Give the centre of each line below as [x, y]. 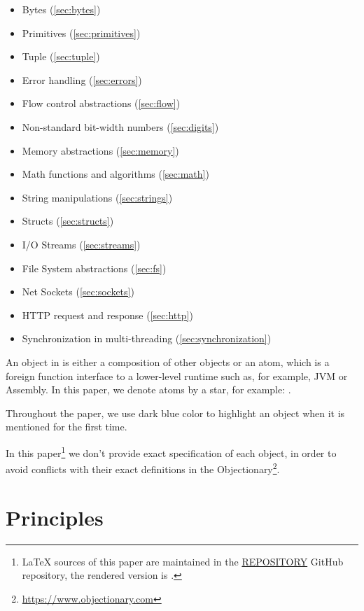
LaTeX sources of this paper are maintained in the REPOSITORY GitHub [183, 561]
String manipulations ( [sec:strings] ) [97, 197]
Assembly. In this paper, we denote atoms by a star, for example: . [148, 389]
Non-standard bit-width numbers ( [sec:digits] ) [120, 126]
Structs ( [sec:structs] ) [68, 221]
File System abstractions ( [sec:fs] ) [94, 268]
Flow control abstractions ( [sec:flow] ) [101, 103]
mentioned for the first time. [66, 427]
